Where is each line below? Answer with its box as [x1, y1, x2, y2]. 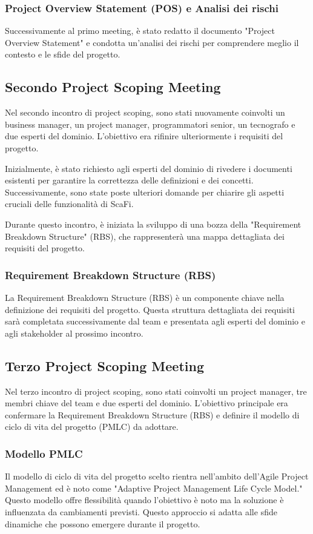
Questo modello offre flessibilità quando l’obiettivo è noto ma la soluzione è [5, 493, 284, 506]
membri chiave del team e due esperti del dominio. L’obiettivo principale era [5, 397, 288, 409]
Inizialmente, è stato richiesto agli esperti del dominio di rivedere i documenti [5, 162, 292, 174]
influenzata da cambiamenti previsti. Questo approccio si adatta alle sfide [5, 505, 277, 518]
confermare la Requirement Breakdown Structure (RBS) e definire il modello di [5, 408, 300, 421]
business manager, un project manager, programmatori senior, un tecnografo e [5, 117, 295, 130]
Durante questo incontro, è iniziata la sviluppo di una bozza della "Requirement [5, 217, 301, 230]
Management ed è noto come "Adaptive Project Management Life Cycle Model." [5, 481, 303, 494]
